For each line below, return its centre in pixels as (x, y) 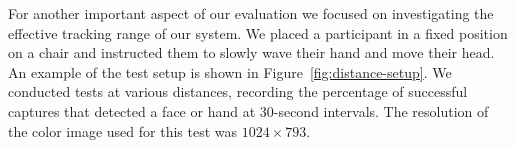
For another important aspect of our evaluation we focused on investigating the (251, 13)
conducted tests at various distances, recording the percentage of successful (238, 91)
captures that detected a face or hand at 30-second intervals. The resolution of (248, 110)
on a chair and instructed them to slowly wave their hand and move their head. (251, 52)
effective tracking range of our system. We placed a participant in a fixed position (258, 32)
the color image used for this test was (123, 130)
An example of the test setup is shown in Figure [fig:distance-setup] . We (230, 71)
